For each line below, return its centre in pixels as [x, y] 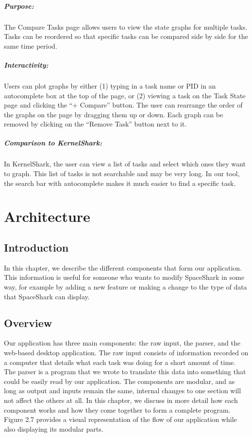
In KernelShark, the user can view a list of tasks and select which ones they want [125, 164]
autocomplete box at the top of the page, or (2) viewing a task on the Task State [125, 95]
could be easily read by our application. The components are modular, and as [119, 381]
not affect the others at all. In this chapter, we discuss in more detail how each [121, 400]
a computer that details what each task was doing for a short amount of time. [120, 362]
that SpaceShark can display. [47, 296]
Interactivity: [26, 64]
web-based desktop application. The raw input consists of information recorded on [126, 352]
